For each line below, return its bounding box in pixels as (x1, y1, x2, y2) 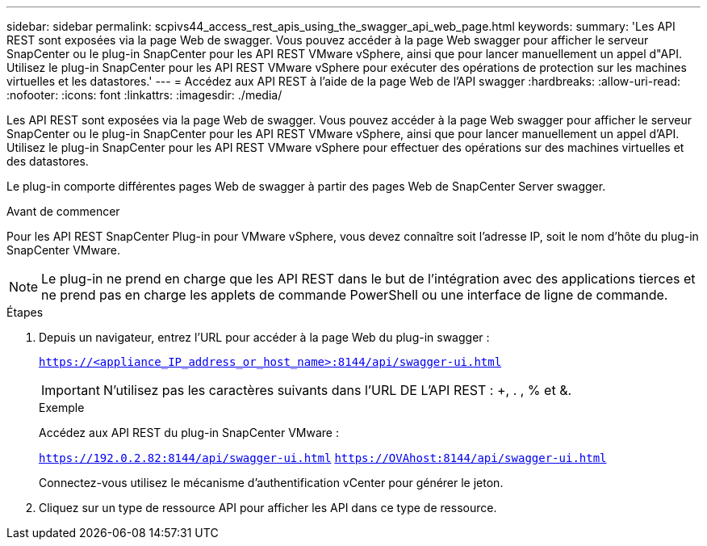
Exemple (39, 401, 85, 414)
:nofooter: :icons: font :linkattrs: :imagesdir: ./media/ (6, 88, 282, 102)
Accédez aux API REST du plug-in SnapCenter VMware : (39, 426, 339, 439)
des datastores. (6, 154, 89, 168)
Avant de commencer (6, 204, 120, 218)
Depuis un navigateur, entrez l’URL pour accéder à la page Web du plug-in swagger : (39, 330, 490, 344)
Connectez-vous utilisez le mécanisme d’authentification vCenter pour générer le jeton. (39, 476, 504, 489)
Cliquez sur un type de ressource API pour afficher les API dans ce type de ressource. (39, 501, 497, 514)
